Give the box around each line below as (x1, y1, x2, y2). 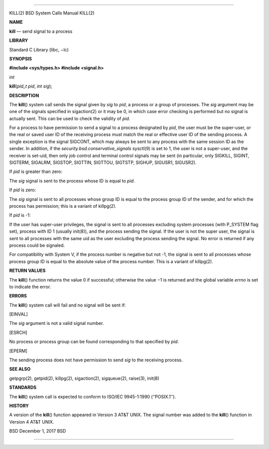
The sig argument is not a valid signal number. (9, 320, 104, 326)
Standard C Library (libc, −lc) (9, 46, 69, 52)
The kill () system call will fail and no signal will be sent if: (9, 302, 126, 308)
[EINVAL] (9, 311, 28, 317)
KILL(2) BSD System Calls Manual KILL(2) (9, 10, 95, 16)
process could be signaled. (9, 242, 65, 248)
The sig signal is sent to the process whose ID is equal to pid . (9, 177, 135, 184)
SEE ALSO (9, 366, 31, 372)
